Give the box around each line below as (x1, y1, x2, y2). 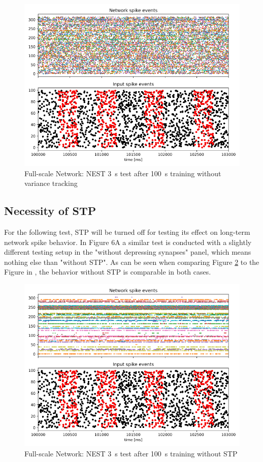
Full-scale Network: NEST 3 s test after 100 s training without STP (24, 448, 238, 458)
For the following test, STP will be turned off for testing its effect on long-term (4, 226, 250, 237)
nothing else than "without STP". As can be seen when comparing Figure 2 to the (4, 256, 259, 267)
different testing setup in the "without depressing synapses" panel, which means (4, 247, 251, 257)
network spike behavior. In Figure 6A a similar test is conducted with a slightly (4, 236, 252, 247)
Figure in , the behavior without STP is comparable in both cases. (4, 266, 211, 277)
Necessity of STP (4, 203, 96, 219)
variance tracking (24, 178, 78, 188)
